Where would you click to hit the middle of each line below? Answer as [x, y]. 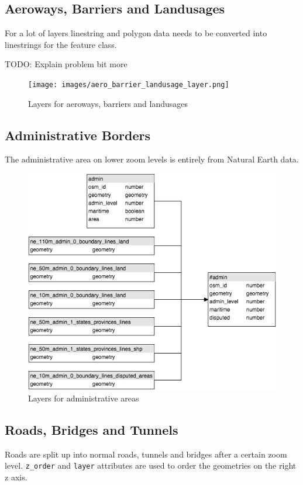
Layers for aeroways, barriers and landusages [108, 103]
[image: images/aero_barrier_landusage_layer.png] [129, 84]
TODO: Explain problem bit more [66, 64]
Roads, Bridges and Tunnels [92, 429]
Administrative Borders [78, 135]
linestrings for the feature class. [61, 44]
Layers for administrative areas [84, 398]
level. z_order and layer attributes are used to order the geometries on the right [151, 465]
